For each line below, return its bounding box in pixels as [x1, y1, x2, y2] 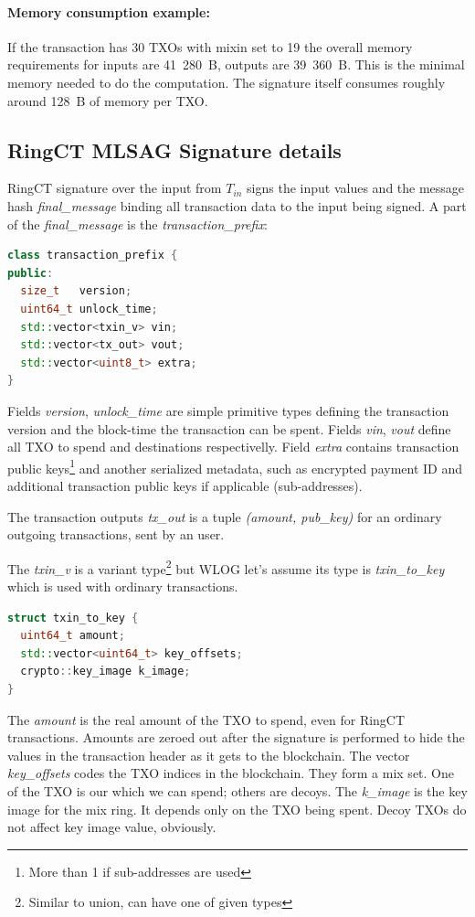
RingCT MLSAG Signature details [7, 135, 342, 164]
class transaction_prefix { [7, 249, 178, 262]
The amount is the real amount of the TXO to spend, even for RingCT [7, 709, 406, 729]
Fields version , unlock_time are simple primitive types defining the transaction [7, 400, 449, 420]
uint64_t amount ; [20, 629, 125, 643]
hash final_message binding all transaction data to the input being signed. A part [7, 196, 467, 215]
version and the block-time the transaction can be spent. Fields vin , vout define [7, 419, 451, 438]
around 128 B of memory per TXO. [7, 91, 208, 110]
